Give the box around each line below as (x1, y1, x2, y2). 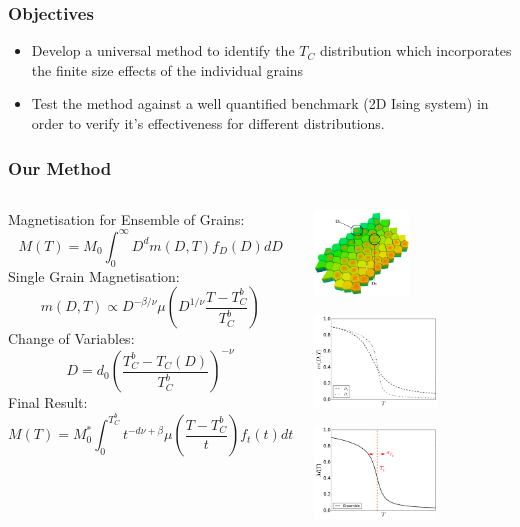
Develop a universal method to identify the (31, 40, 295, 61)
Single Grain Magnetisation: (8, 265, 180, 286)
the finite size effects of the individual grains (31, 59, 304, 80)
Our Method (8, 155, 112, 180)
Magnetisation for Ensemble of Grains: (8, 208, 245, 229)
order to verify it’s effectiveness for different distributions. (31, 113, 385, 133)
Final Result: (8, 392, 88, 413)
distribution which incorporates (319, 40, 512, 61)
